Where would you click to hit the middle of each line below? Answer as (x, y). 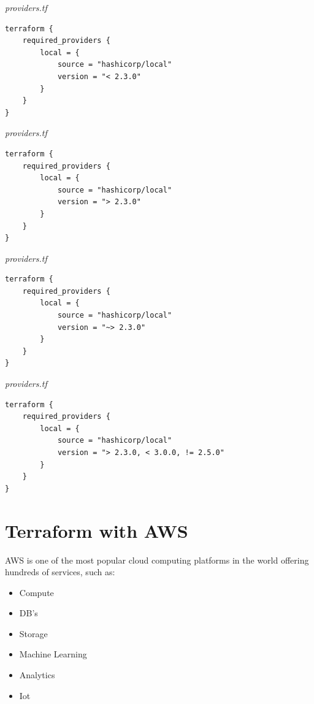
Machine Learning (53, 654)
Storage (33, 633)
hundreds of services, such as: (60, 572)
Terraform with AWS (97, 530)
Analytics (37, 675)
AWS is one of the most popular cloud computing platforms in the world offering (157, 560)
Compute (36, 592)
